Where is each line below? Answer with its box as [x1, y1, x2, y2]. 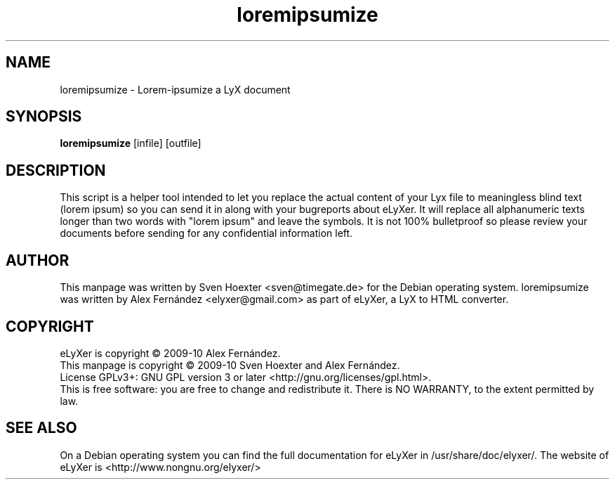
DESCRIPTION [6, 161, 106, 179]
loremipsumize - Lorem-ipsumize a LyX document [60, 83, 291, 96]
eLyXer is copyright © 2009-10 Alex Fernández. [60, 347, 281, 359]
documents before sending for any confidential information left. [60, 227, 353, 240]
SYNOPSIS [6, 108, 82, 126]
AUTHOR [6, 251, 70, 269]
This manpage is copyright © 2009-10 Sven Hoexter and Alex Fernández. [60, 358, 400, 371]
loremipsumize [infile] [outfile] [60, 137, 201, 150]
